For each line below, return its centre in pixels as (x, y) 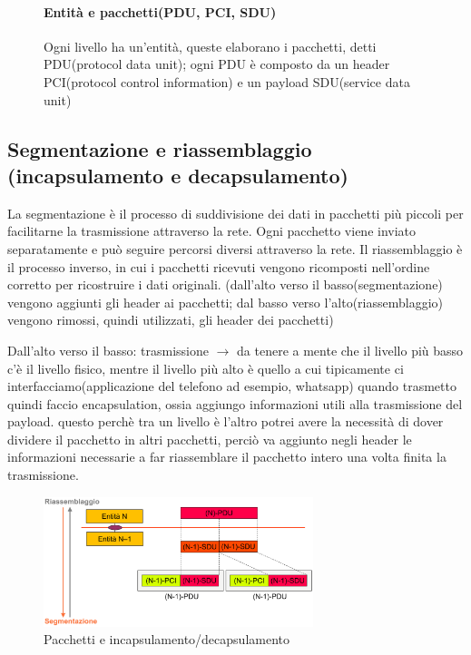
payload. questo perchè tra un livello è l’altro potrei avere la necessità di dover (226, 421)
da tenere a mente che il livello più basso (350, 350)
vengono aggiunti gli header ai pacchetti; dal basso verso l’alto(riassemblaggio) (226, 302)
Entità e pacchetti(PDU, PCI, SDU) (160, 11)
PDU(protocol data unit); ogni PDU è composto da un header (217, 64)
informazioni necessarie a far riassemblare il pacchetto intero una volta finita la (227, 457)
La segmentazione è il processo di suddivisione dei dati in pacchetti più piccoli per (235, 213)
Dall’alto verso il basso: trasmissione (108, 350)
